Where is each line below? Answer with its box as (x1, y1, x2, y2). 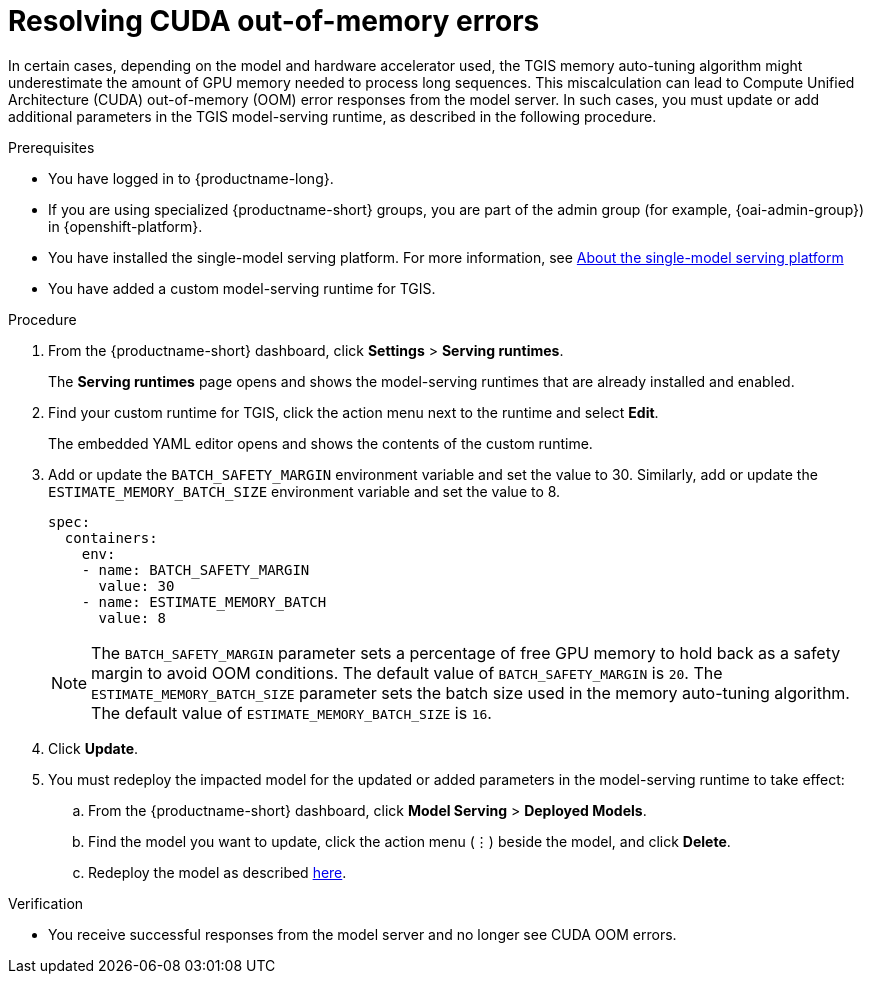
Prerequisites (8, 138, 95, 156)
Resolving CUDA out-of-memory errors (8, 4, 540, 38)
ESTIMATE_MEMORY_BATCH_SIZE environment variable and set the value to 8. (48, 482, 561, 500)
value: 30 (98, 577, 175, 594)
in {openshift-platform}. (48, 217, 203, 235)
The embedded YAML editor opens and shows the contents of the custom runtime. (48, 434, 593, 452)
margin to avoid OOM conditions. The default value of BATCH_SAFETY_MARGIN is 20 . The (91, 662, 723, 683)
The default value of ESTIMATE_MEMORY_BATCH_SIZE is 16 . (91, 702, 492, 723)
